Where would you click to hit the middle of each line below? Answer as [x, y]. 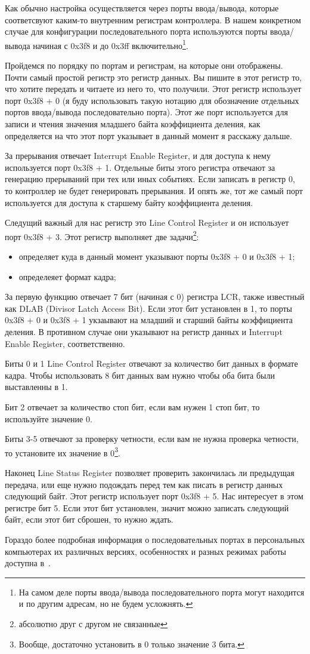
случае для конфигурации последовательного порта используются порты [136, 31]
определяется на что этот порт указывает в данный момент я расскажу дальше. [148, 135]
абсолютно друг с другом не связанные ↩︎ [93, 623]
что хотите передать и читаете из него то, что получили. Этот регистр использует [153, 89]
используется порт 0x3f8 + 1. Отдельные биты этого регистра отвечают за [140, 167]
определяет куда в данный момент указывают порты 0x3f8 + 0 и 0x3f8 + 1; [157, 256]
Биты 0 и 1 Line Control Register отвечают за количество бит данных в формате [151, 363]
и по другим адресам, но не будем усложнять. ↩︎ [106, 604]
